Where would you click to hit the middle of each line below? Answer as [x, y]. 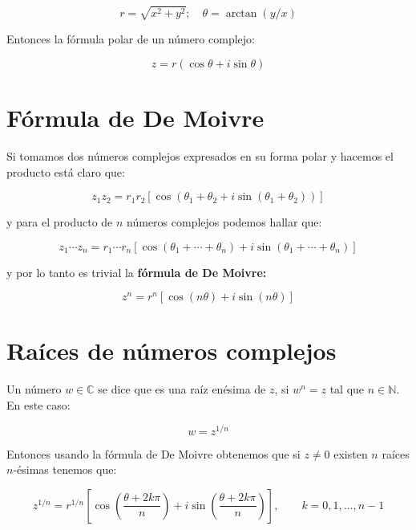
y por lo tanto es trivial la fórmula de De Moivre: [137, 272]
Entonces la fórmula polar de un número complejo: [131, 39]
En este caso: [38, 405]
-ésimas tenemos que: [65, 469]
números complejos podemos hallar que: [224, 222]
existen [351, 453]
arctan [241, 14]
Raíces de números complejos [172, 351]
